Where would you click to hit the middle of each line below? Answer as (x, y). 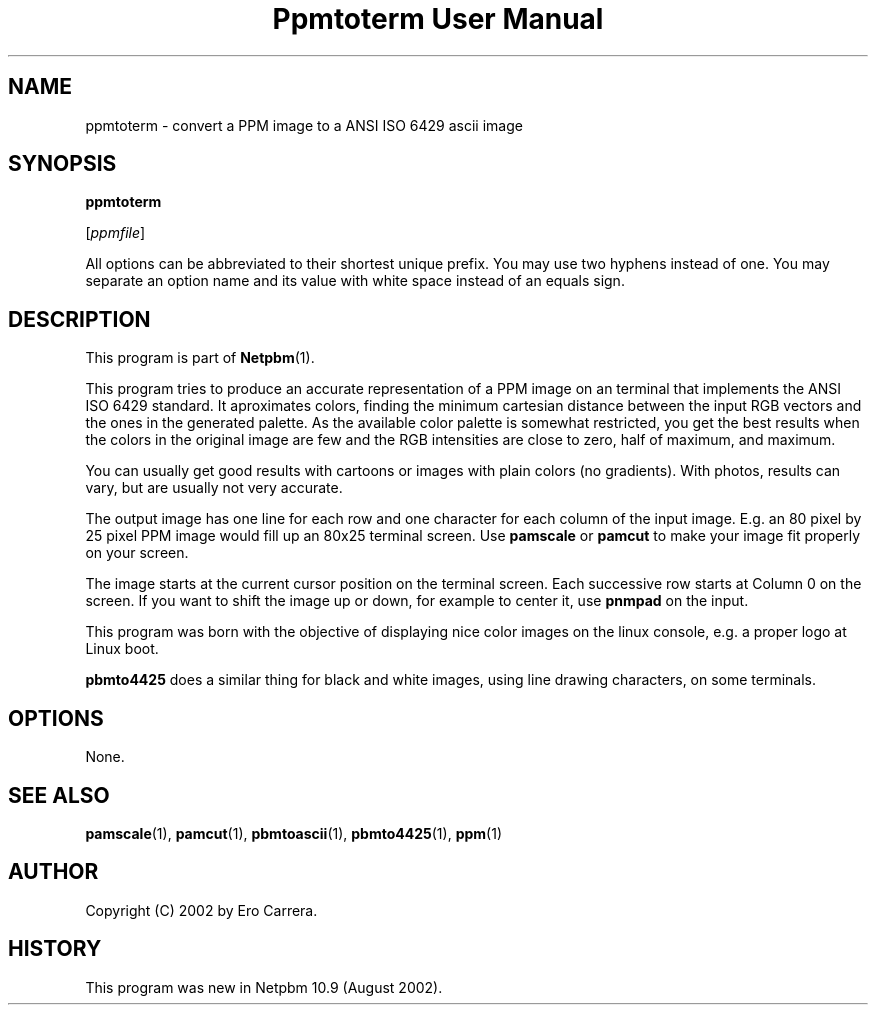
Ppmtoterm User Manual (438, 19)
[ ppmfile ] (115, 233)
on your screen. (137, 553)
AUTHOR (53, 872)
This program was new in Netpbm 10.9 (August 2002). (264, 987)
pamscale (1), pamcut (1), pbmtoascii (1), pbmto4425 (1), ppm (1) (294, 833)
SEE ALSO (59, 795)
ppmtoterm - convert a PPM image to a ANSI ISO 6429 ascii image (304, 125)
